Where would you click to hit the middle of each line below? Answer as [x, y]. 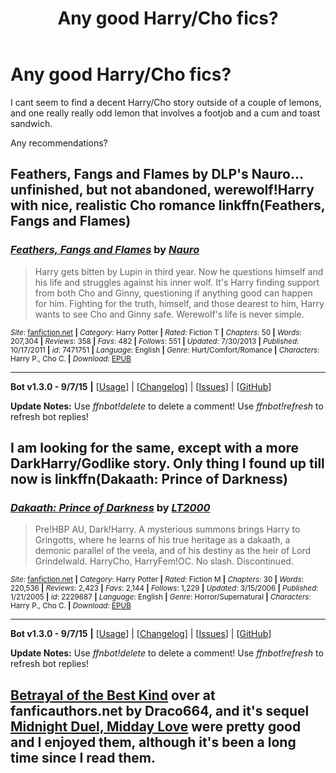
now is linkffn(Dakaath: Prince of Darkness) [149, 479]
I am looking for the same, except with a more [155, 448]
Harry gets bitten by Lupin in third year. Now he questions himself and [179, 271]
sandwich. [31, 123]
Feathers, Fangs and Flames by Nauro [105, 250]
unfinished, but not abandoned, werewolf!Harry [162, 190]
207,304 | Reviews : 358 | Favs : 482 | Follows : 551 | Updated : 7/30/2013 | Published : [155, 341]
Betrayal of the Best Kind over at [113, 695]
